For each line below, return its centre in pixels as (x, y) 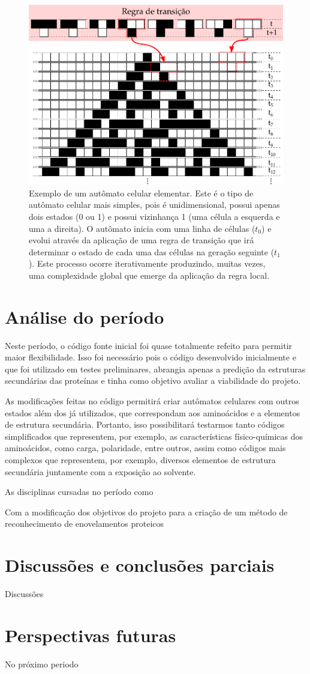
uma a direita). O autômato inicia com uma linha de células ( (142, 228)
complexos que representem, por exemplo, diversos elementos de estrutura (140, 459)
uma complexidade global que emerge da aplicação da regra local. (149, 275)
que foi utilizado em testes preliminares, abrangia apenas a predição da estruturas (155, 369)
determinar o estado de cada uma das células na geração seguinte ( (152, 251)
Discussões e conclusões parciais (140, 565)
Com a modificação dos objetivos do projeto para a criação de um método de (146, 512)
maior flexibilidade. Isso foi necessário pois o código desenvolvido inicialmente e (151, 357)
